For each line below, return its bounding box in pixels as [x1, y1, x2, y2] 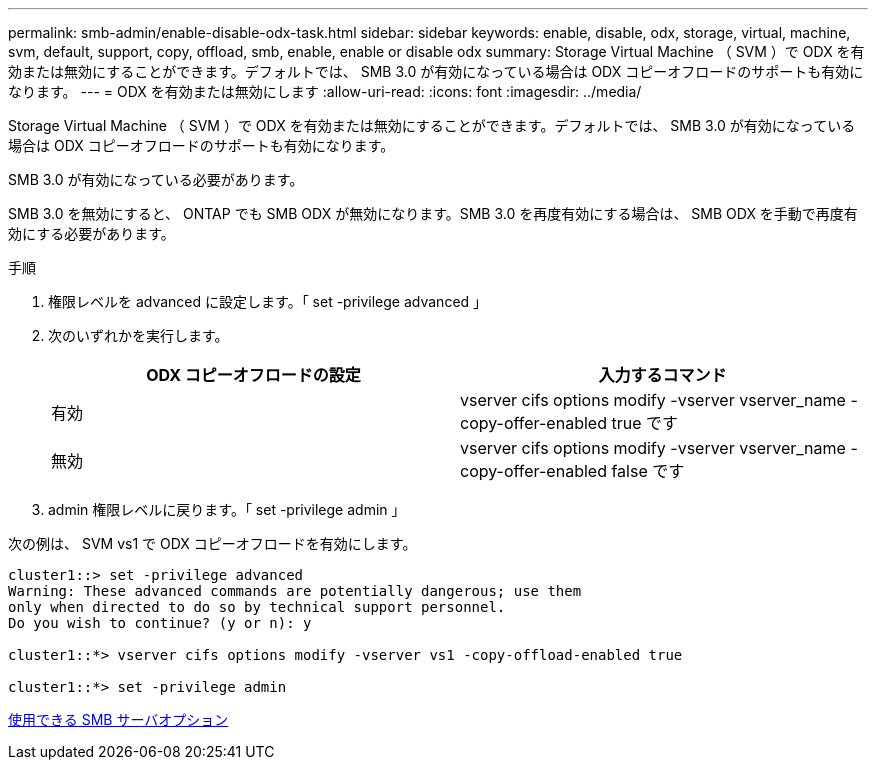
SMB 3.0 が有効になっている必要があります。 [8, 171, 304, 188]
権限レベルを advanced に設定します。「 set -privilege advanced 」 [48, 293, 488, 310]
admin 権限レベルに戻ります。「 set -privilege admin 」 [48, 501, 406, 518]
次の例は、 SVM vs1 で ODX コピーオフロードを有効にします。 [8, 535, 417, 552]
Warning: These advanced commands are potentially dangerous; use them [8, 583, 582, 599]
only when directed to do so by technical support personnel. [8, 599, 506, 615]
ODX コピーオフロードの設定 [146, 365, 361, 385]
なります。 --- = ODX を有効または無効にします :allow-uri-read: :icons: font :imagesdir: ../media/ [8, 83, 642, 100]
